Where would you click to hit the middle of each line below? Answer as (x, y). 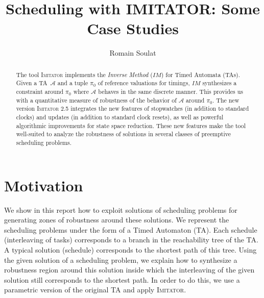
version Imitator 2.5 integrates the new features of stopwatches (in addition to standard (133, 108)
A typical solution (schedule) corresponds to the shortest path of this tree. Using (130, 249)
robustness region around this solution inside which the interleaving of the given (129, 270)
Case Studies (133, 28)
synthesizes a (220, 83)
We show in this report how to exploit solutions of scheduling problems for (121, 209)
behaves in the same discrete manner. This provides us (171, 92)
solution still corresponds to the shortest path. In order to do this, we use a (122, 279)
